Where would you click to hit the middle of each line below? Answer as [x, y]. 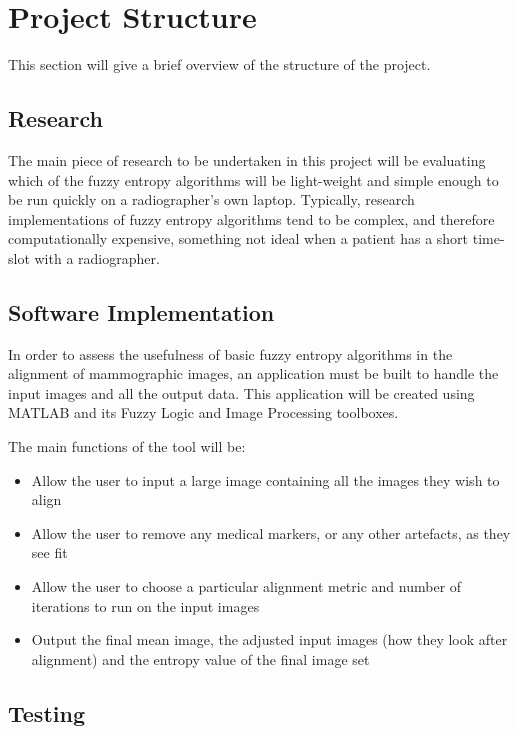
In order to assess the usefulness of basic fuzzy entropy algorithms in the [230, 353]
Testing [46, 712]
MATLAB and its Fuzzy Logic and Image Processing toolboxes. [203, 412]
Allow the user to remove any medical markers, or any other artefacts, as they [271, 532]
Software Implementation [141, 311]
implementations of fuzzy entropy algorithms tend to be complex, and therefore [251, 218]
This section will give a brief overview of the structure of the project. [219, 64]
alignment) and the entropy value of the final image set [200, 658]
